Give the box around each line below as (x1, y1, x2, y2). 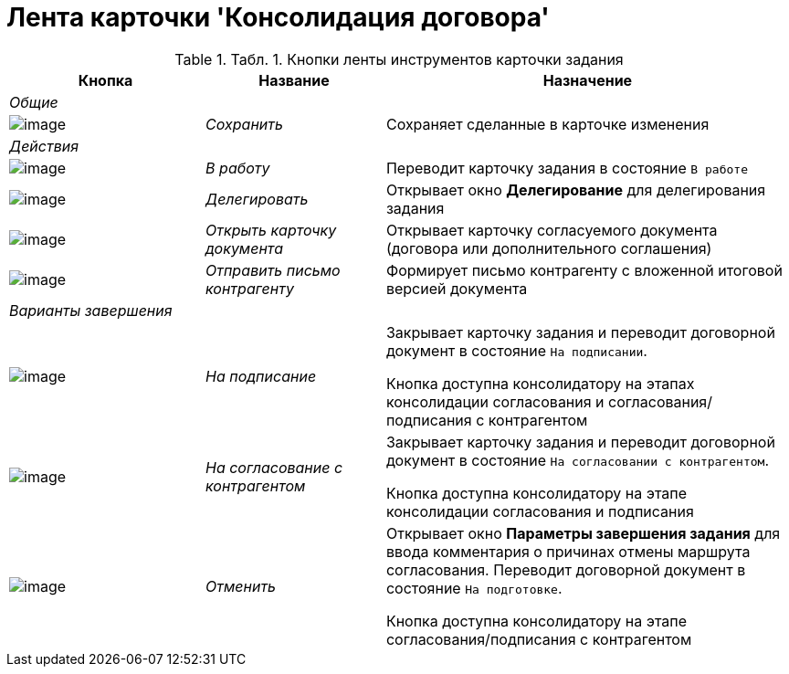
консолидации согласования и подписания (385, 501, 694, 521)
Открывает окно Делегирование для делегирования (385, 180, 766, 199)
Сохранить (205, 114, 283, 133)
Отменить (205, 576, 277, 595)
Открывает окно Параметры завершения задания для (385, 523, 781, 542)
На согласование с (205, 458, 343, 477)
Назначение (542, 70, 633, 90)
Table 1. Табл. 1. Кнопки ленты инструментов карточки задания (174, 49, 624, 68)
